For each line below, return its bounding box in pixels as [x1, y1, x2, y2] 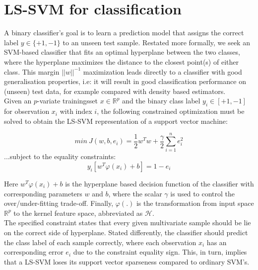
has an [206, 237, 227, 247]
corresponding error [4, 247, 64, 257]
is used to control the [170, 188, 235, 198]
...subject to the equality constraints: [4, 151, 116, 162]
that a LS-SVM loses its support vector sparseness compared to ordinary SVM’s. [4, 256, 250, 267]
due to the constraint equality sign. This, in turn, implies [73, 247, 247, 257]
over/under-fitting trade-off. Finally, [4, 198, 114, 208]
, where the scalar [108, 188, 162, 198]
